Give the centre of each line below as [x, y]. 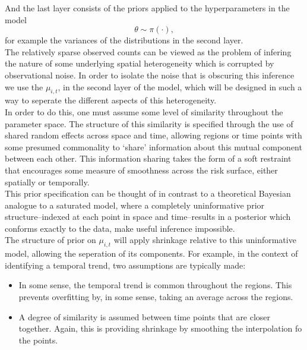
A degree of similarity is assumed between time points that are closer [145, 316]
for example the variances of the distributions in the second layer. [124, 40]
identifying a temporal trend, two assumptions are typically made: [125, 265]
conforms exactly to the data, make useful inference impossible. [120, 228]
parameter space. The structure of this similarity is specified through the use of [149, 123]
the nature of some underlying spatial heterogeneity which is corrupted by [140, 63]
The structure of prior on [50, 240]
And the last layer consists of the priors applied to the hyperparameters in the [147, 8]
